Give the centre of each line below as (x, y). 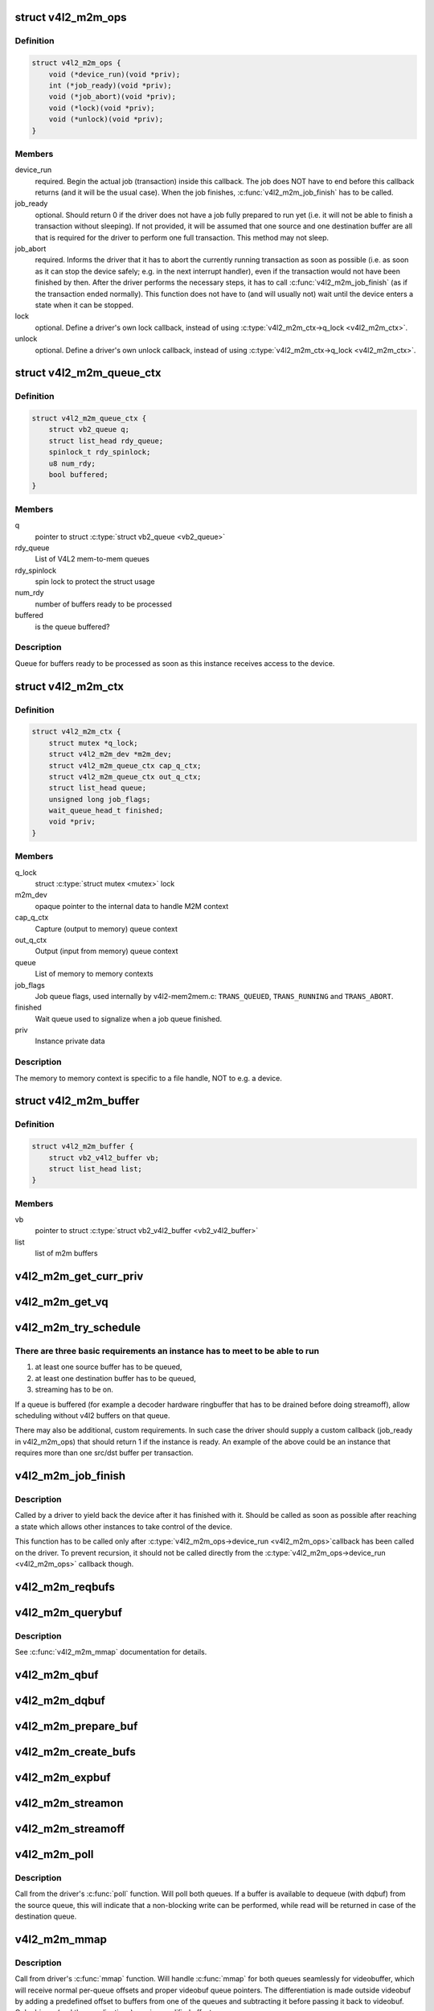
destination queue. (46, 1916)
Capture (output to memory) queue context (106, 928)
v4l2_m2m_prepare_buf (76, 1726)
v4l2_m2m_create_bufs (76, 1752)
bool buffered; (78, 475)
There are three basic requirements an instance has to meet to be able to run (167, 1351)
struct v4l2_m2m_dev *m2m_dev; (110, 755)
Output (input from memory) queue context (106, 951)
